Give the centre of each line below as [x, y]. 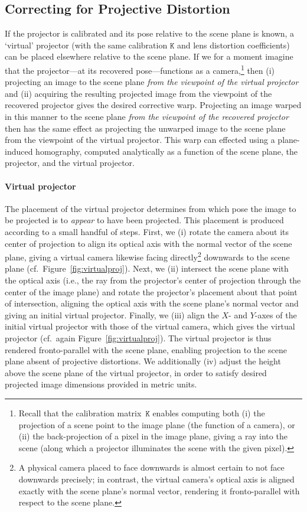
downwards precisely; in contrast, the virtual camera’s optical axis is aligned [156, 479]
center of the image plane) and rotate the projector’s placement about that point [151, 291]
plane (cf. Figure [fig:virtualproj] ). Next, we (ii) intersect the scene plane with [147, 268]
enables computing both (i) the [209, 412]
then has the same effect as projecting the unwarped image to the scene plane [145, 128]
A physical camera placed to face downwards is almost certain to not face [151, 467]
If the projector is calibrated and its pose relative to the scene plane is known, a [150, 33]
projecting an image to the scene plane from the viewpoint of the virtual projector [152, 82]
